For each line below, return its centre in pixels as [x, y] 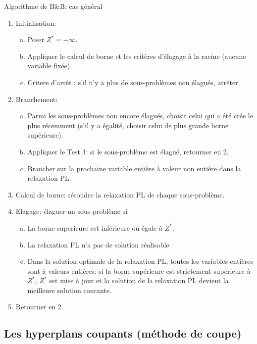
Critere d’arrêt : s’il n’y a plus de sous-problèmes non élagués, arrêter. [134, 82]
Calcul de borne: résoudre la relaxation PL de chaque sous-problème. [120, 194]
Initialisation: [36, 23]
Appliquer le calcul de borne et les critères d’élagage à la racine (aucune [137, 56]
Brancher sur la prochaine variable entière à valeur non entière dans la [134, 168]
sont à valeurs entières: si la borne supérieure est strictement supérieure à [139, 270]
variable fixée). [50, 66]
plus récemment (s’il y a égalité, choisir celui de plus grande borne [128, 125]
